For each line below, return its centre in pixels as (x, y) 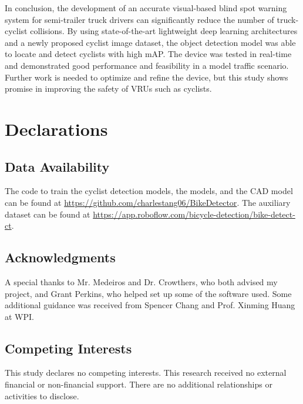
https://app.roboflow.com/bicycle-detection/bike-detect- (194, 214)
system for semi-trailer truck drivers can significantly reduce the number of (139, 19)
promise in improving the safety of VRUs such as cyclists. (108, 89)
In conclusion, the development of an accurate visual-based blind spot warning (146, 8)
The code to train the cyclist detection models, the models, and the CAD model (149, 191)
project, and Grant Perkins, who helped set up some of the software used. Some (148, 293)
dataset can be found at (48, 214)
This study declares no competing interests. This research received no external (146, 373)
